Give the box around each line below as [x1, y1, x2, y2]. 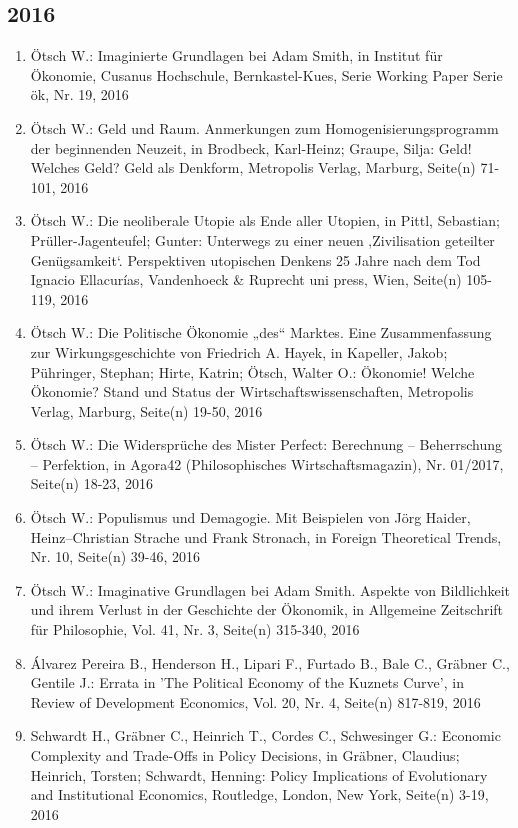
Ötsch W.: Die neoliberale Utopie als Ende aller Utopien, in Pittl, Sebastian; [30, 210, 500, 231]
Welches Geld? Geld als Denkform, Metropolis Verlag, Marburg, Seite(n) [30, 157, 476, 178]
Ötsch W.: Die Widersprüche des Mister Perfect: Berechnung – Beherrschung [30, 434, 502, 455]
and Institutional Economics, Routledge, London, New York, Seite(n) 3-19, [30, 784, 489, 805]
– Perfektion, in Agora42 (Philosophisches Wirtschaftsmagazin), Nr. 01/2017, [30, 453, 504, 474]
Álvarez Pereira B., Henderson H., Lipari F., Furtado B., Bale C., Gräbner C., [30, 652, 510, 673]
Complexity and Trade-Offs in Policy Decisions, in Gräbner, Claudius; [30, 745, 460, 766]
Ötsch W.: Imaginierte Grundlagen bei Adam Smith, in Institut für [30, 45, 443, 66]
